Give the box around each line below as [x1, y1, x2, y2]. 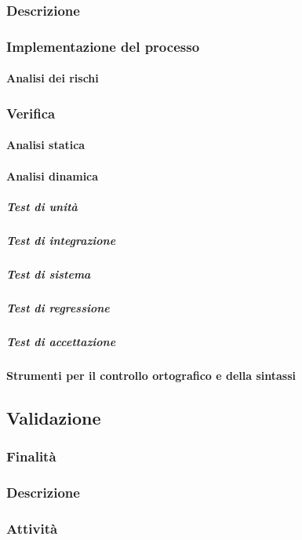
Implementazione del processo [6, 36, 200, 56]
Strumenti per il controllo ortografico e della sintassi [6, 367, 296, 383]
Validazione [6, 405, 101, 429]
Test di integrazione [6, 232, 116, 248]
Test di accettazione [6, 333, 116, 349]
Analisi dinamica [6, 167, 99, 184]
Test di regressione [6, 299, 110, 316]
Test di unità [6, 198, 78, 214]
